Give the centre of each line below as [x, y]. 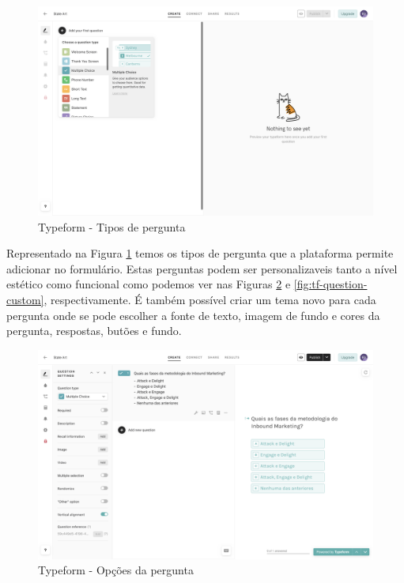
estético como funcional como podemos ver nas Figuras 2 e [149, 284]
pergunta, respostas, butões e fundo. [94, 331]
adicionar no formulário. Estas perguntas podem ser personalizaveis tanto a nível [202, 268]
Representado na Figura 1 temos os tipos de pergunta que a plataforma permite [200, 253]
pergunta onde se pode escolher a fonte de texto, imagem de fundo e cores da [193, 315]
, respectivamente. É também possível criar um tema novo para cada [210, 299]
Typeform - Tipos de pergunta [112, 226]
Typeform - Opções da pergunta [116, 570]
